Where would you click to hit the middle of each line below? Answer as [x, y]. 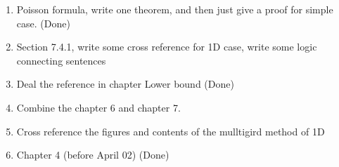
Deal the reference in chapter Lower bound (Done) [125, 84]
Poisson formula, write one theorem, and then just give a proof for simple [175, 9]
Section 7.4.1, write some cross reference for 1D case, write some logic [167, 47]
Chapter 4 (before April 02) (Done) [93, 155]
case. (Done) [43, 23]
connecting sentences [61, 60]
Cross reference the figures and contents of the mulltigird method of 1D [171, 131]
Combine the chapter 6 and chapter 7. [98, 107]
